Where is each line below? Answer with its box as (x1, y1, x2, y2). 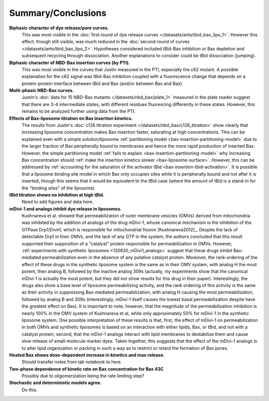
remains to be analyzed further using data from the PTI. (21, 108, 135, 114)
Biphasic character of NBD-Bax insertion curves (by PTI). (9, 60, 131, 66)
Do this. (21, 387, 38, 393)
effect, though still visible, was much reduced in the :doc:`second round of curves (21, 39, 190, 45)
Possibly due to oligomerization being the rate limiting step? (21, 373, 144, 379)
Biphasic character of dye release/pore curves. (9, 25, 109, 31)
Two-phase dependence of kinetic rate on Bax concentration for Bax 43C (9, 366, 164, 372)
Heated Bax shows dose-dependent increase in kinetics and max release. (9, 352, 165, 358)
